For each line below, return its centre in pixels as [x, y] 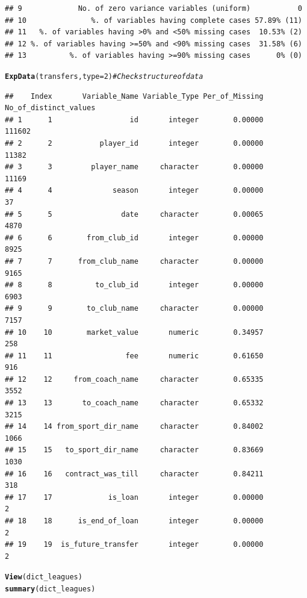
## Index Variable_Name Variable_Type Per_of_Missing [134, 96]
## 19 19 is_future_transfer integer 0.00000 [134, 545]
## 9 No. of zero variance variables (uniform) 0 [153, 8]
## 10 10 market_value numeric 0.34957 [134, 332]
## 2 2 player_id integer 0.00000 [134, 143]
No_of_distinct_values [50, 108]
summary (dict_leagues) [50, 589]
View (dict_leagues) [44, 577]
